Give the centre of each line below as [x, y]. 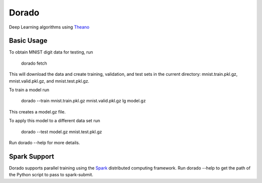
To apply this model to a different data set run [55, 121]
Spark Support [32, 156]
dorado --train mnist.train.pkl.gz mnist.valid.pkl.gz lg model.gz [83, 101]
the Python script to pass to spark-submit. [51, 175]
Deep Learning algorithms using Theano [49, 27]
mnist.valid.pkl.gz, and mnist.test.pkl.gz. [49, 81]
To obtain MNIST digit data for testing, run [51, 52]
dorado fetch [34, 63]
